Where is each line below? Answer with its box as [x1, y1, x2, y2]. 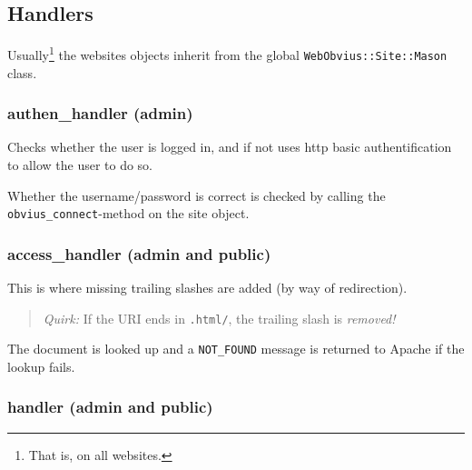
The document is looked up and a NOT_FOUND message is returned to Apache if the [7, 339, 465, 358]
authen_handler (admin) [7, 102, 193, 125]
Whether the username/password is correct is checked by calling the [7, 185, 386, 205]
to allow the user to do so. [7, 155, 153, 174]
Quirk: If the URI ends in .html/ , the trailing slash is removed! [43, 308, 396, 327]
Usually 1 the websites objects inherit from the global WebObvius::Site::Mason [7, 43, 447, 64]
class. [7, 63, 37, 82]
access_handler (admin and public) [7, 242, 271, 265]
